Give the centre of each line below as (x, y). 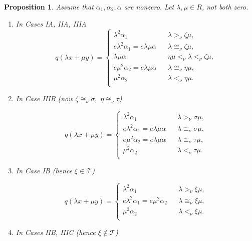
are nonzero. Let (149, 7)
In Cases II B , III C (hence (56, 232)
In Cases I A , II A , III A (51, 23)
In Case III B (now (44, 98)
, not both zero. (225, 7)
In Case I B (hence (44, 171)
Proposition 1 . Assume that (49, 7)
